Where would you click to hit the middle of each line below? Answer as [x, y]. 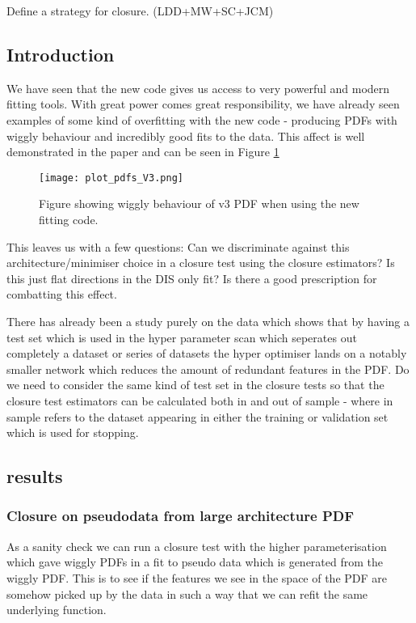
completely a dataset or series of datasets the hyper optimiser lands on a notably [207, 353]
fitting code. [69, 220]
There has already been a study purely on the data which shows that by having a [208, 321]
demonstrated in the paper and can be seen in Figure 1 [143, 152]
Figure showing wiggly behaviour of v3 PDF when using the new [199, 203]
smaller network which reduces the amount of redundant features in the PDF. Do [208, 369]
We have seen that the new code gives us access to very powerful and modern [198, 88]
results [35, 476]
